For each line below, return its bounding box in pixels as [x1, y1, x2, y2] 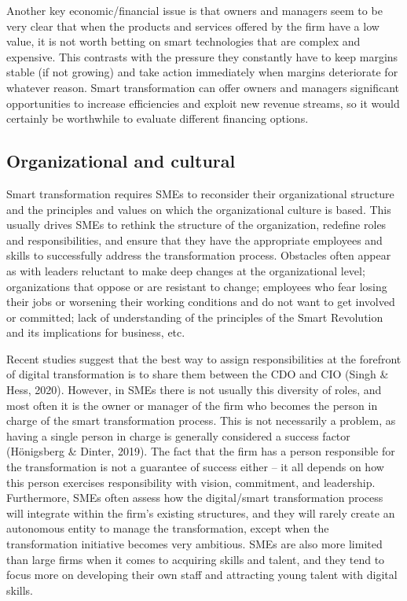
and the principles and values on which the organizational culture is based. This [6, 201, 391, 217]
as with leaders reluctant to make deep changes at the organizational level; [6, 262, 365, 278]
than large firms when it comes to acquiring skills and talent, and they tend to [6, 551, 385, 567]
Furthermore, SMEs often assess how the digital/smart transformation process [6, 489, 383, 506]
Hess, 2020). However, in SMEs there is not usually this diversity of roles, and [6, 382, 382, 398]
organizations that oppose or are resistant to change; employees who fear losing [6, 278, 387, 294]
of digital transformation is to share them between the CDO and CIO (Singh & [6, 366, 389, 382]
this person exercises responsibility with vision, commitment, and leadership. [6, 474, 376, 490]
